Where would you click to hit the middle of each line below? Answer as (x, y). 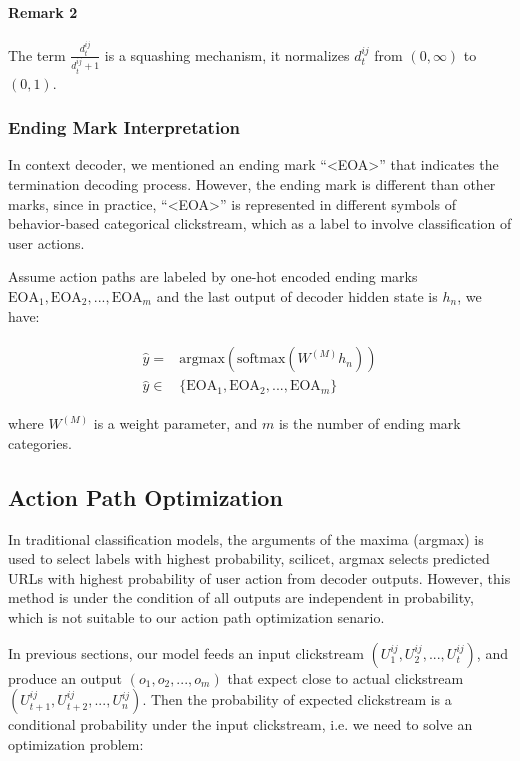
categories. (40, 442)
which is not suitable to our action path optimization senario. (196, 616)
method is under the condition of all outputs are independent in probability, (241, 597)
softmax (261, 359)
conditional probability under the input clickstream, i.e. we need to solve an (240, 724)
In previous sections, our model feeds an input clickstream (186, 652)
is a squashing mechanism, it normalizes (227, 54)
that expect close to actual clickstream (345, 677)
